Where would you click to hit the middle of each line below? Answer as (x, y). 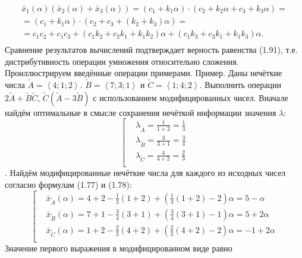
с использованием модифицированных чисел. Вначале (191, 97)
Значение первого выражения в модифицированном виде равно (119, 248)
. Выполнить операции (240, 85)
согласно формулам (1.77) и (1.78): (68, 185)
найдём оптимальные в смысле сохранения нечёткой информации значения (141, 112)
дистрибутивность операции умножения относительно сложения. (122, 61)
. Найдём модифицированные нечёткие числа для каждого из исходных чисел (145, 173)
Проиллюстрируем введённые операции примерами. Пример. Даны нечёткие (144, 73)
